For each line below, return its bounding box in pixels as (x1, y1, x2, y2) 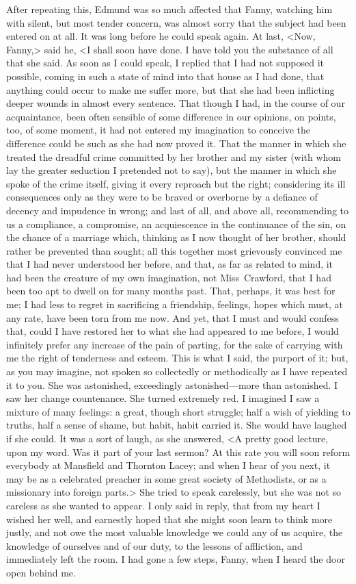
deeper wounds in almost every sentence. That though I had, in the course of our (6, 96, 345, 110)
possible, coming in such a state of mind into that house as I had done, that (6, 68, 325, 83)
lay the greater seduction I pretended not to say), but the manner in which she (6, 163, 337, 177)
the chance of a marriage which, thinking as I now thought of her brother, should (6, 230, 346, 244)
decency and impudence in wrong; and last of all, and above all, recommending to (6, 203, 349, 217)
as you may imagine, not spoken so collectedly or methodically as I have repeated (6, 364, 348, 379)
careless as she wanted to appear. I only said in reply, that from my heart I (6, 498, 320, 512)
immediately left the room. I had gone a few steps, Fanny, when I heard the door (6, 552, 345, 566)
